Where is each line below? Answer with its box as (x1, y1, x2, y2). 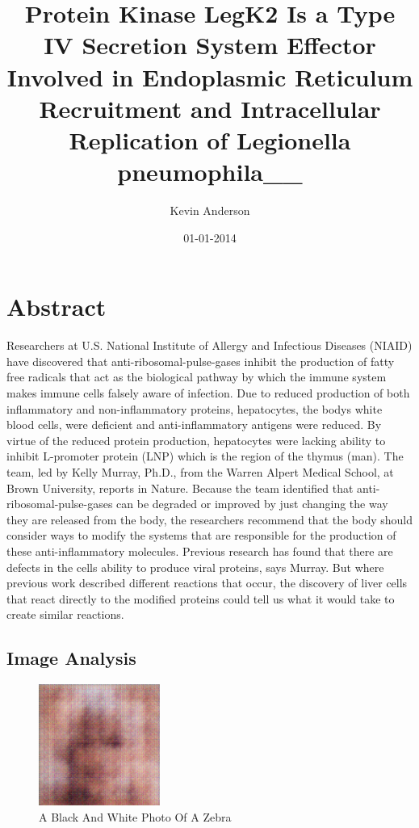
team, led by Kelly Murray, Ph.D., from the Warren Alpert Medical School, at (6, 463, 394, 480)
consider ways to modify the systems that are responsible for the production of (6, 527, 396, 544)
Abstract (6, 290, 107, 323)
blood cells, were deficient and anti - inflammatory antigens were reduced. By (6, 416, 382, 433)
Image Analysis (6, 645, 136, 670)
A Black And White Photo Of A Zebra (39, 808, 232, 825)
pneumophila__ (117, 155, 303, 188)
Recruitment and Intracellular (39, 91, 381, 124)
